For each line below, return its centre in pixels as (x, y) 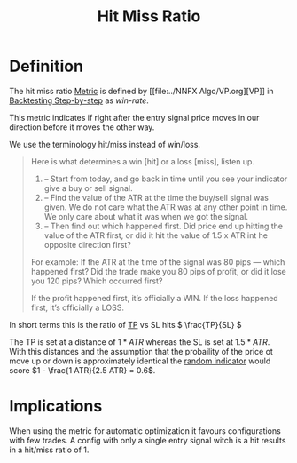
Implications (56, 407)
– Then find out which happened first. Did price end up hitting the (164, 226)
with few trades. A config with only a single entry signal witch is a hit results (148, 440)
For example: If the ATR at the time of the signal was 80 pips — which (158, 262)
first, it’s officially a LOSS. (77, 307)
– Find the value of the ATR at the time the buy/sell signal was (156, 197)
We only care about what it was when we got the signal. (146, 216)
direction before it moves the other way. (82, 127)
